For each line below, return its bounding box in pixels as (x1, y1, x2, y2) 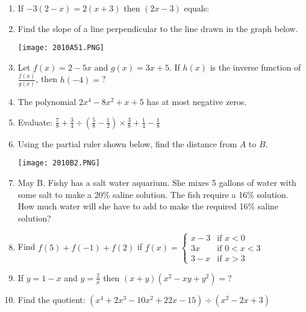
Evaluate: (17, 115, 53, 128)
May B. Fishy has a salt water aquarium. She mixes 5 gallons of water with (17, 176, 296, 188)
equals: (184, 2, 210, 14)
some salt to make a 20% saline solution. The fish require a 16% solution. (17, 188, 289, 200)
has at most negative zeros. (146, 95, 247, 108)
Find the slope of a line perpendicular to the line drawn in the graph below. (17, 22, 298, 34)
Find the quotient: (17, 293, 86, 305)
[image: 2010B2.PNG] (17, 159, 100, 168)
